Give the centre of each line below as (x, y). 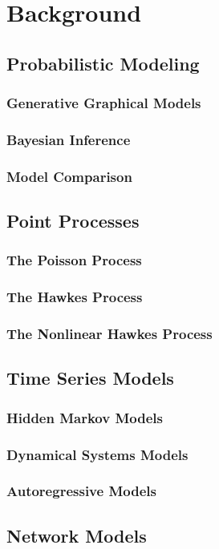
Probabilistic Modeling (103, 63)
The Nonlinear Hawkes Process (109, 334)
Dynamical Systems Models (97, 454)
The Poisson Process (74, 260)
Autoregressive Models (81, 491)
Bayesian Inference (69, 139)
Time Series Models (90, 378)
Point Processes (73, 221)
